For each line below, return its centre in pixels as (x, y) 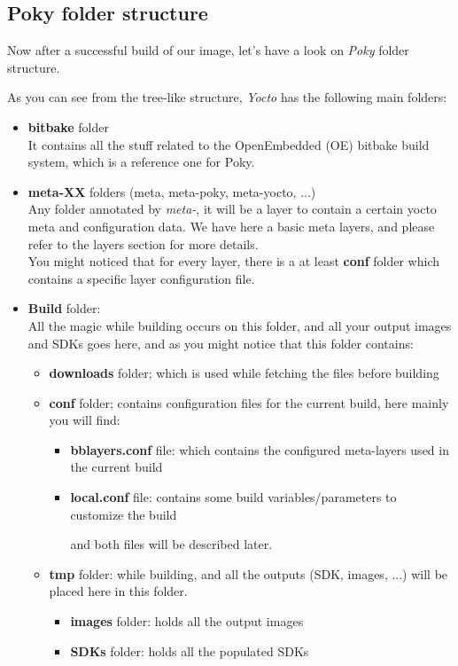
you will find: (85, 420)
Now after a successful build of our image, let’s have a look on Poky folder (208, 50)
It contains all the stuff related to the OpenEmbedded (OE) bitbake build (229, 144)
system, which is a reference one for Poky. (141, 162)
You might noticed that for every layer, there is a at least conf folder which (233, 261)
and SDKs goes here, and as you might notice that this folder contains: (221, 343)
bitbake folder (68, 126)
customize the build (124, 514)
